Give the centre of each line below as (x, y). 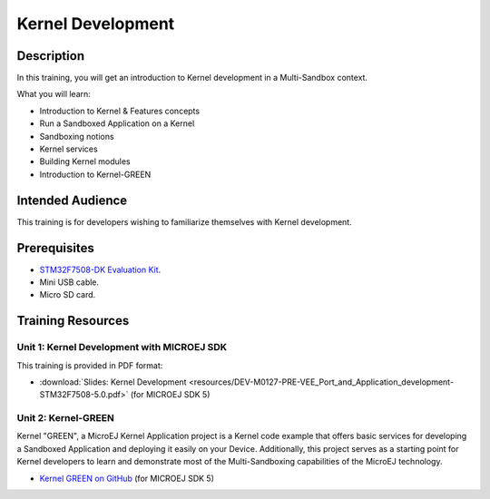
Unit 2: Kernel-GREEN (66, 418)
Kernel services (69, 149)
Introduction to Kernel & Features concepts (119, 111)
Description (51, 56)
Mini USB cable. (69, 282)
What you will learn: (54, 94)
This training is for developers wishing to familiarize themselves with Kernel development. (185, 221)
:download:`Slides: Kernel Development (113, 382)
